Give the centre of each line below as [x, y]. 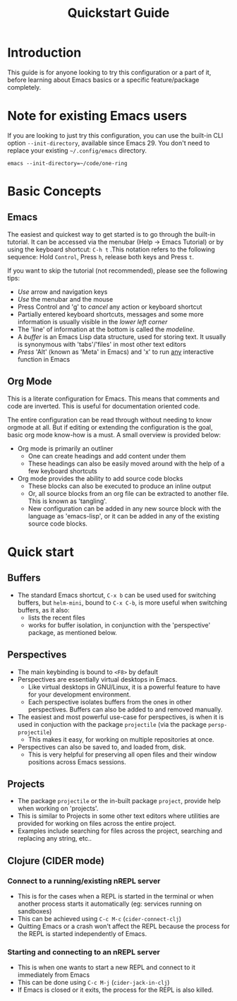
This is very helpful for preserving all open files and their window [122, 754]
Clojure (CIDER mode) [56, 861]
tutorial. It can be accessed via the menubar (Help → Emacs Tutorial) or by [116, 242]
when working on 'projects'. [58, 808]
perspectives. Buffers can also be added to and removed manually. [125, 709]
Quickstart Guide [119, 13]
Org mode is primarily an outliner [65, 448]
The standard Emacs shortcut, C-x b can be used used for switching [117, 595]
